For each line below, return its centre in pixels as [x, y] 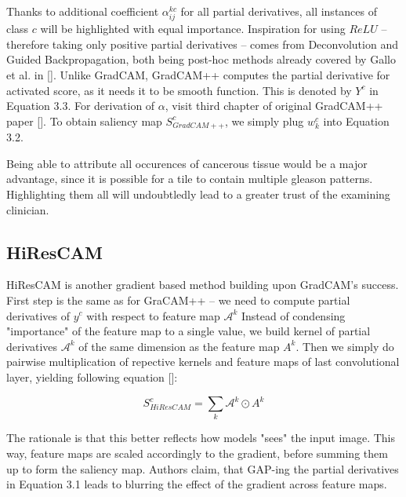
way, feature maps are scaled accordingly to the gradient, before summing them [197, 453]
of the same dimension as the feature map [179, 346]
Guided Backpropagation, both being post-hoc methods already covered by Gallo [201, 59]
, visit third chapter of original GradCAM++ [274, 106]
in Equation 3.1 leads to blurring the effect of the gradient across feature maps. [197, 484]
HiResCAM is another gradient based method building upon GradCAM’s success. [203, 285]
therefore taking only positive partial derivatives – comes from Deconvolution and [202, 44]
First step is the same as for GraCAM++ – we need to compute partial [178, 300]
